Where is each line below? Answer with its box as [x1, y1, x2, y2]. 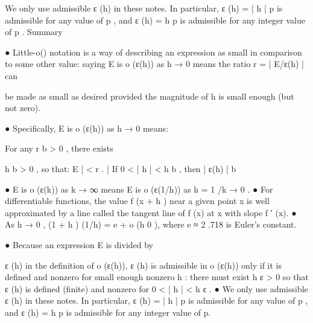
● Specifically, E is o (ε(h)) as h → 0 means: [5, 121, 169, 134]
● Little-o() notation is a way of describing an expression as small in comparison [5, 45, 302, 58]
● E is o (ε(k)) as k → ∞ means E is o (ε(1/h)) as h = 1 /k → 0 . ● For [5, 182, 273, 195]
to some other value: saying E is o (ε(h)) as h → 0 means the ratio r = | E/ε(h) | [5, 57, 304, 70]
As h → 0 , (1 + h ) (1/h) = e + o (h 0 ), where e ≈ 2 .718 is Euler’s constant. [5, 218, 297, 231]
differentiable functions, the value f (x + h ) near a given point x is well [5, 194, 270, 207]
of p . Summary [5, 25, 63, 38]
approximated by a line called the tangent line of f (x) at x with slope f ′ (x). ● [5, 206, 297, 219]
